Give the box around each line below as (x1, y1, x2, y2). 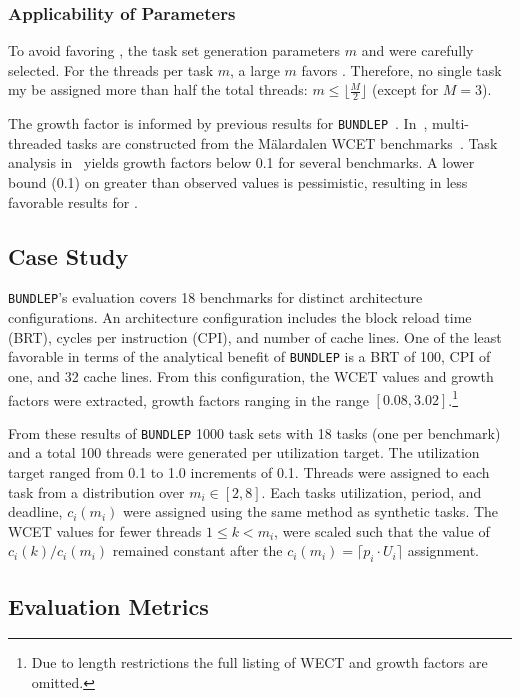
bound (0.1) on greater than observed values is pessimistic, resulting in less (8, 172, 468, 193)
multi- (432, 113, 469, 134)
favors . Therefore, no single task (301, 59, 502, 80)
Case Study (8, 240, 129, 271)
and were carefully (361, 40, 474, 61)
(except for (371, 79, 439, 100)
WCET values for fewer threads (8, 520, 202, 541)
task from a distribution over (8, 481, 185, 502)
